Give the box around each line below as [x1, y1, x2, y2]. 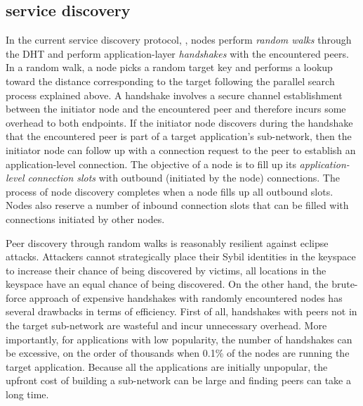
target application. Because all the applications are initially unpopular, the [6, 359, 328, 374]
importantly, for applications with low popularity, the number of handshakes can [6, 331, 352, 346]
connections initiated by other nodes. [6, 211, 165, 226]
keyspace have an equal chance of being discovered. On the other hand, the [6, 277, 329, 291]
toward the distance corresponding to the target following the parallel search [6, 73, 335, 88]
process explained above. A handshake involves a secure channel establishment [6, 87, 343, 102]
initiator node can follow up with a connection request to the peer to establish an [6, 142, 356, 157]
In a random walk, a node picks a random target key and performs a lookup [6, 60, 333, 75]
